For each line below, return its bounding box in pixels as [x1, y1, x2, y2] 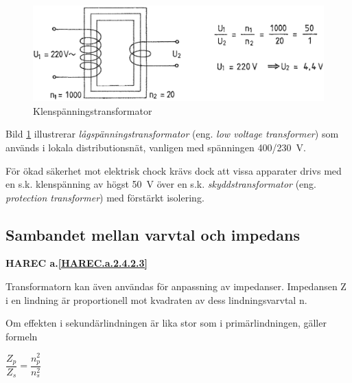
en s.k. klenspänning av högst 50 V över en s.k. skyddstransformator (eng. [5, 177, 317, 191]
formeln [5, 329, 38, 343]
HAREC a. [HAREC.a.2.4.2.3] [5, 256, 148, 270]
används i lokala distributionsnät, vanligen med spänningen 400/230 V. [5, 140, 306, 154]
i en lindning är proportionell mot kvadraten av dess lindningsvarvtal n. [5, 292, 307, 307]
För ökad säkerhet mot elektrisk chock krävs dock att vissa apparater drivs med [5, 163, 342, 177]
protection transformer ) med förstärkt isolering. [5, 190, 204, 204]
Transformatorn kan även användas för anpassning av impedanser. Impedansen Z [5, 279, 347, 294]
